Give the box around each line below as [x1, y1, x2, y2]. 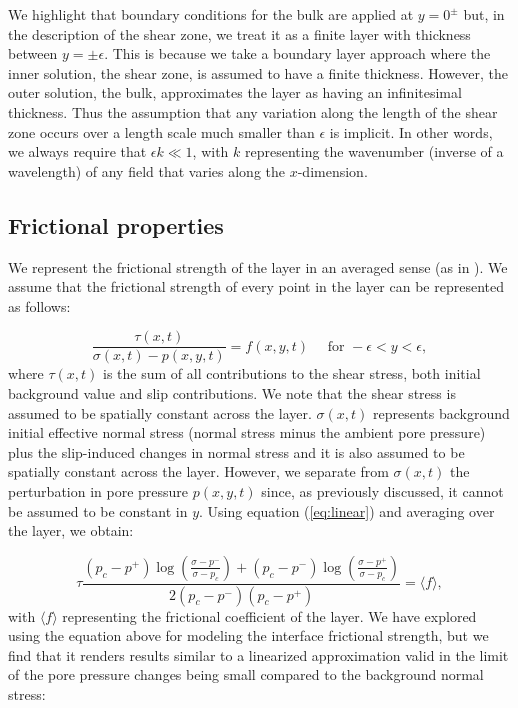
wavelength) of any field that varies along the [8, 160, 286, 181]
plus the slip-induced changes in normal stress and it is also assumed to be [8, 441, 465, 462]
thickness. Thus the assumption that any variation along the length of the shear [8, 101, 498, 122]
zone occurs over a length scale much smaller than [8, 121, 315, 142]
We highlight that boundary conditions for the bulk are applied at [8, 4, 414, 24]
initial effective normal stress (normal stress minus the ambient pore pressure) [8, 422, 486, 443]
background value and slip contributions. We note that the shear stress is [8, 382, 456, 403]
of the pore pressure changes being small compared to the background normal [8, 664, 484, 685]
